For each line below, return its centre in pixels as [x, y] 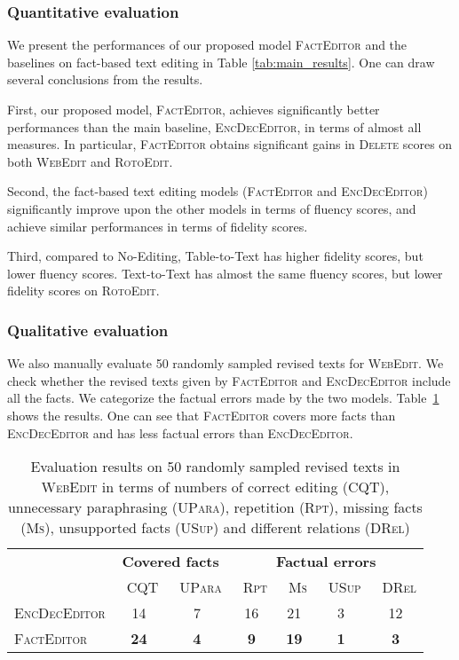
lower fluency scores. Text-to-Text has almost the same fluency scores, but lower [225, 273]
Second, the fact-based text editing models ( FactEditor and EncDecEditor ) [218, 191]
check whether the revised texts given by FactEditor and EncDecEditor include [229, 380]
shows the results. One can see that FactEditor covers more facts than [202, 415]
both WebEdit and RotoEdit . [90, 161]
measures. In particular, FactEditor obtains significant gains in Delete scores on [230, 144]
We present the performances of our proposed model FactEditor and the [207, 45]
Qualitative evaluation [88, 330]
